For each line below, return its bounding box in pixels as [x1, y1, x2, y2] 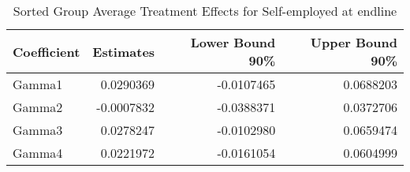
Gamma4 [13, 144, 63, 162]
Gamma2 [13, 98, 63, 116]
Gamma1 [13, 75, 63, 93]
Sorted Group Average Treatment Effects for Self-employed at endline [13, 2, 397, 20]
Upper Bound [310, 33, 397, 51]
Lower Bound [190, 33, 276, 51]
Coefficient [13, 42, 80, 61]
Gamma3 [13, 121, 63, 139]
